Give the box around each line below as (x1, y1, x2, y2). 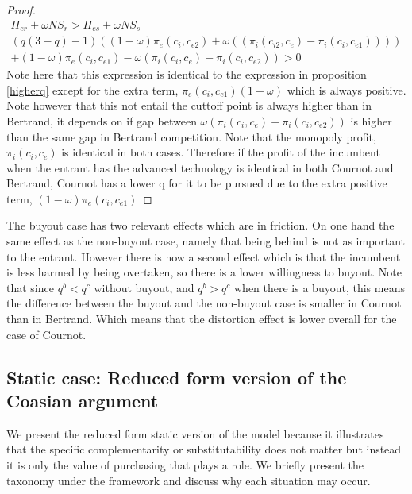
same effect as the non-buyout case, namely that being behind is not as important (6, 233, 406, 249)
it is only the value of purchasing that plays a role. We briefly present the (6, 457, 364, 473)
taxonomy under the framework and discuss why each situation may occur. (6, 472, 371, 488)
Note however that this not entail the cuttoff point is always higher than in (6, 97, 372, 114)
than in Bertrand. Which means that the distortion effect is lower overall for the (6, 311, 397, 327)
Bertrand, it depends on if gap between (6, 112, 197, 129)
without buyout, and (94, 279, 194, 295)
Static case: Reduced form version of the (6, 365, 347, 389)
